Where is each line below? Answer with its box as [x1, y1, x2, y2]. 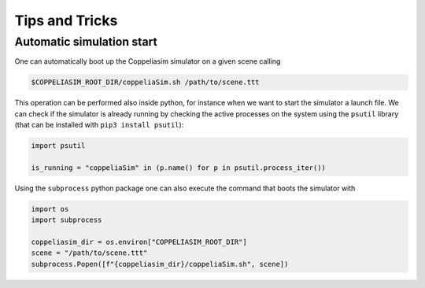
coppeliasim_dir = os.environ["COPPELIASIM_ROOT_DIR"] [31, 238, 247, 247]
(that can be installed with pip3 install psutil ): [14, 120, 184, 130]
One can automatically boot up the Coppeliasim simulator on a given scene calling [14, 57, 281, 66]
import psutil [31, 142, 86, 150]
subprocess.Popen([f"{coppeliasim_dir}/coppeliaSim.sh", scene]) [31, 260, 289, 268]
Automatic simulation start [14, 35, 157, 49]
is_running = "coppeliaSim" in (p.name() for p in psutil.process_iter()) [31, 163, 327, 172]
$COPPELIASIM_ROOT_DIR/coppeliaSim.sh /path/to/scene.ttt [31, 78, 260, 87]
